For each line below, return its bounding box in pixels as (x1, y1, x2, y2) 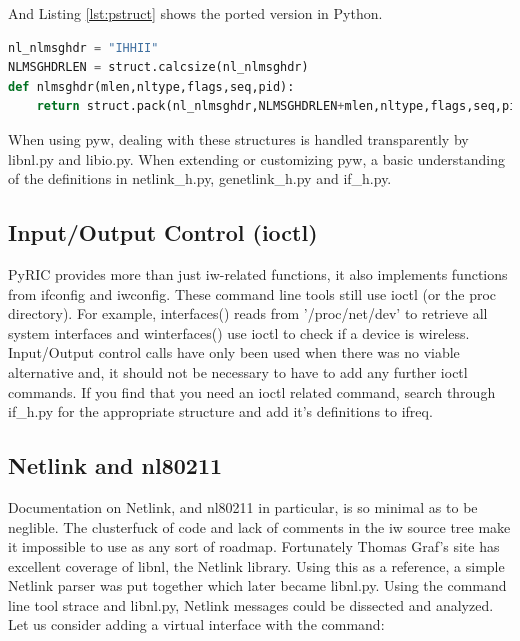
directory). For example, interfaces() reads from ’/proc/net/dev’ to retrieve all (8, 303, 488, 324)
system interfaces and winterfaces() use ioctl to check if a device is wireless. (8, 322, 470, 343)
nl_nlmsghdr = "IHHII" (8, 40, 159, 55)
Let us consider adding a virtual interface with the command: (8, 614, 385, 635)
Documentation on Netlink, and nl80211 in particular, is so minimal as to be (8, 496, 478, 517)
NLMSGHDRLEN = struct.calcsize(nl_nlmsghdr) (8, 60, 309, 75)
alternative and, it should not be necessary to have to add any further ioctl (8, 361, 468, 382)
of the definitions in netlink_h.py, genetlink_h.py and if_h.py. (8, 168, 392, 189)
